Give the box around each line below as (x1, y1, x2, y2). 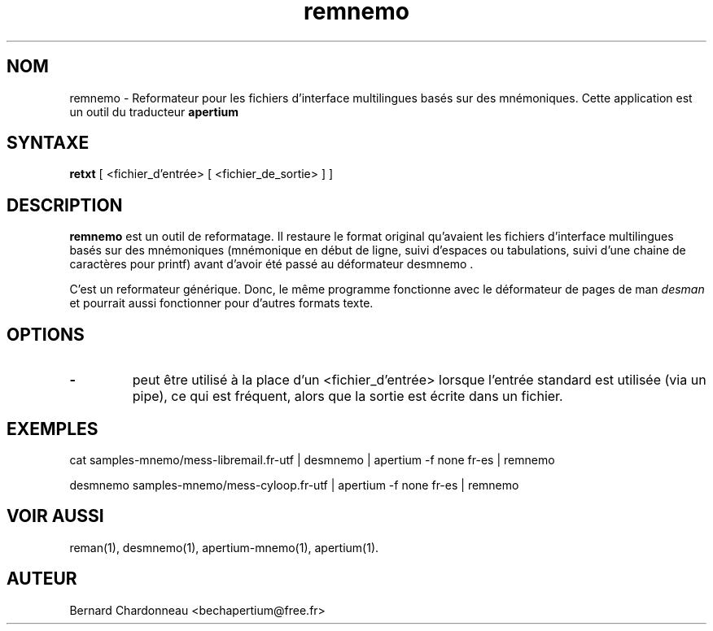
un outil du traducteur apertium (69, 104, 238, 119)
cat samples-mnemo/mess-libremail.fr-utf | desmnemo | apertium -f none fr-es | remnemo (69, 452, 555, 467)
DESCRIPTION (7, 194, 123, 215)
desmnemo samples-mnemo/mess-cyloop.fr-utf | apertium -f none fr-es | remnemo (69, 477, 519, 492)
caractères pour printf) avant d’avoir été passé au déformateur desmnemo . (69, 257, 474, 272)
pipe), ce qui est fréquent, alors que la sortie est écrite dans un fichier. (132, 388, 563, 405)
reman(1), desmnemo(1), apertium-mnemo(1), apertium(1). (69, 540, 379, 555)
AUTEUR (7, 568, 77, 590)
